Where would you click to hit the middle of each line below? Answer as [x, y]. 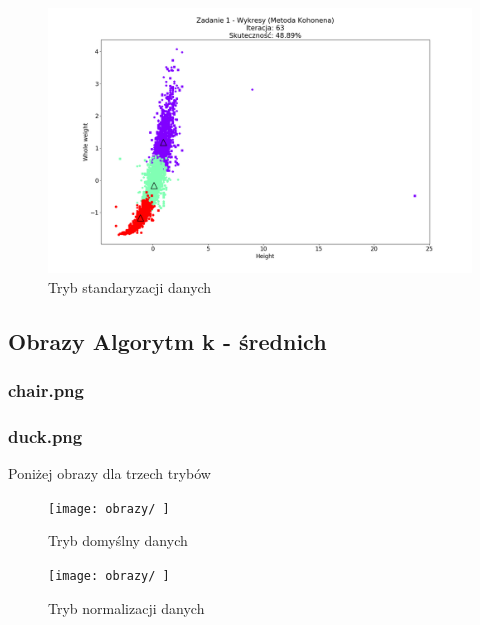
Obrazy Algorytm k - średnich [167, 340]
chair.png [46, 389]
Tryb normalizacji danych [126, 607]
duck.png [45, 435]
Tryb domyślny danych [118, 540]
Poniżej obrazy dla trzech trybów [109, 473]
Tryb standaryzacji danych [130, 286]
